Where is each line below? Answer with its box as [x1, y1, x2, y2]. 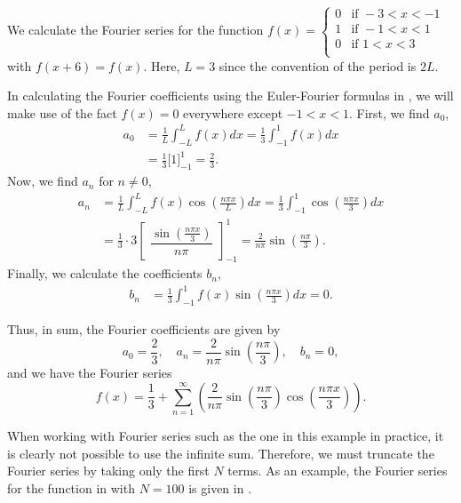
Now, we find [7, 172, 78, 190]
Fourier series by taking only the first [7, 461, 210, 480]
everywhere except [183, 103, 283, 122]
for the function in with [7, 479, 135, 497]
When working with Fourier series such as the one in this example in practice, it [7, 427, 444, 445]
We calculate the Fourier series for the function [7, 20, 264, 39]
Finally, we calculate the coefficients [7, 264, 203, 283]
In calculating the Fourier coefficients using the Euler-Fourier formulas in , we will [7, 86, 454, 105]
